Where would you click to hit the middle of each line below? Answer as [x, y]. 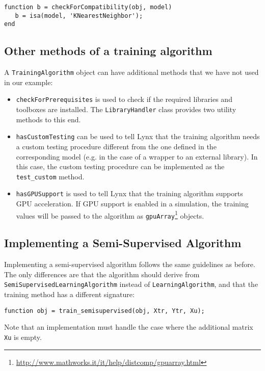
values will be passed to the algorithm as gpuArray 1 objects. [110, 215]
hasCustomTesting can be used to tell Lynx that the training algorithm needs [138, 136]
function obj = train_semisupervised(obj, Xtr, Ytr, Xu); [104, 311]
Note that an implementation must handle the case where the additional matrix [129, 327]
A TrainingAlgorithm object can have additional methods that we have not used [131, 72]
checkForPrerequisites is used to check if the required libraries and [124, 99]
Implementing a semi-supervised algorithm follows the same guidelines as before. [130, 264]
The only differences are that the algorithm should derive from [102, 274]
